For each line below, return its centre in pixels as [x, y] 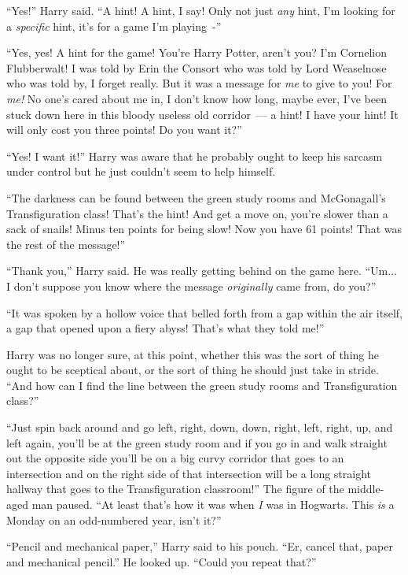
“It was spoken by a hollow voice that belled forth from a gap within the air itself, [204, 312]
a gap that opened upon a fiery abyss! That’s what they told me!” [165, 328]
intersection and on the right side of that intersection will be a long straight [189, 473]
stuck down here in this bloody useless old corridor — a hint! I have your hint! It [202, 114]
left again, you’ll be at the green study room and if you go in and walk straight [197, 442]
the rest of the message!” [66, 244]
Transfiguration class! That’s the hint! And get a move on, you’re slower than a [197, 213]
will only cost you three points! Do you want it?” [124, 130]
